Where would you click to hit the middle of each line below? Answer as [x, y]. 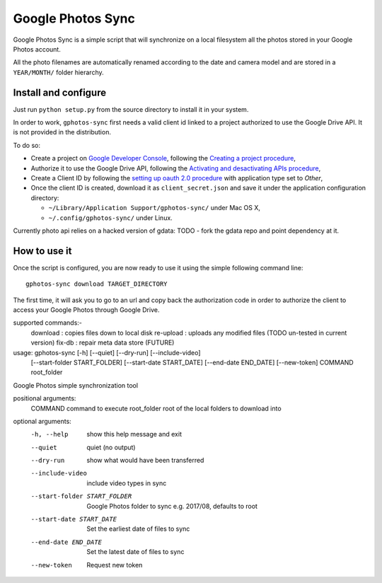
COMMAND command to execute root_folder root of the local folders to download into [156, 408]
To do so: [27, 145]
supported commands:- [48, 323]
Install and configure [59, 92]
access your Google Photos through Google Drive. [86, 310]
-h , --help [50, 434]
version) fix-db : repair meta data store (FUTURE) [103, 342]
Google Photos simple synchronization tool [75, 385]
